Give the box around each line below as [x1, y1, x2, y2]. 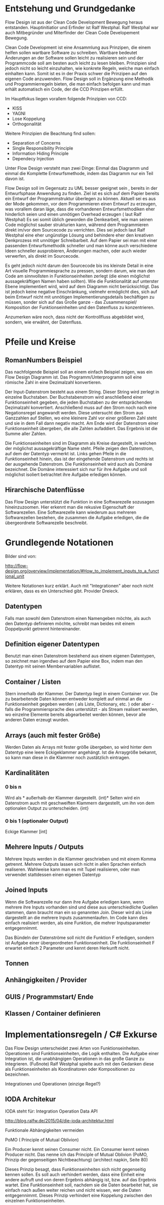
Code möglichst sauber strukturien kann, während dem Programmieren [5, 222, 149, 228]
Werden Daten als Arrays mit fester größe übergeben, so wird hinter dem [5, 744, 152, 750]
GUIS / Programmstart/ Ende [5, 993, 94, 1001]
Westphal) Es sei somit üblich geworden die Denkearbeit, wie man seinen [5, 216, 153, 222]
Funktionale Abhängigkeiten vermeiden [5, 1127, 84, 1133]
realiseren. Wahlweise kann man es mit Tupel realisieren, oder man [5, 866, 140, 872]
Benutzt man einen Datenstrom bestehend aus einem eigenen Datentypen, [5, 653, 156, 659]
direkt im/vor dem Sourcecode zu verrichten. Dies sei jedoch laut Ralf [5, 227, 145, 233]
